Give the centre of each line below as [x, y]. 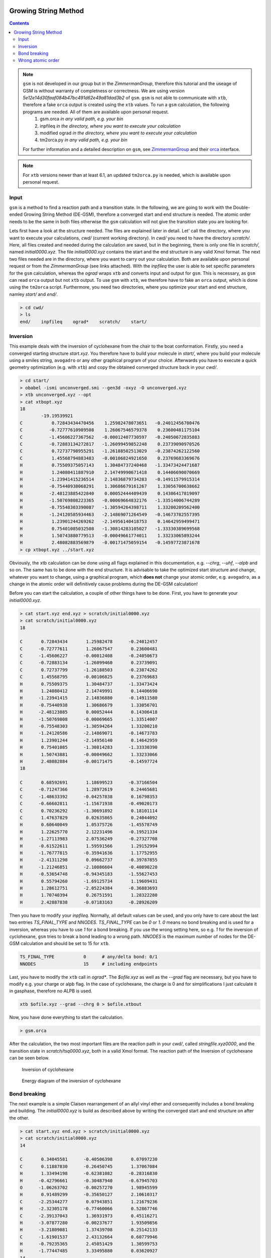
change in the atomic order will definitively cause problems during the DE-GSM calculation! [104, 584]
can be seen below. [29, 1058]
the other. [19, 1118]
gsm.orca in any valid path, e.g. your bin [82, 119]
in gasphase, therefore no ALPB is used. [51, 991]
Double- [242, 208]
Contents [19, 23]
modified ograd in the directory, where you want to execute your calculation [118, 133]
